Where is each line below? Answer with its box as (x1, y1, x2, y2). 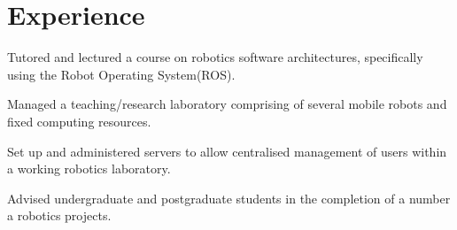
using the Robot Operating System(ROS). (7, 65, 236, 83)
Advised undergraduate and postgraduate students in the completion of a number (7, 188, 451, 207)
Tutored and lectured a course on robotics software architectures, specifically (7, 48, 423, 66)
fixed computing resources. (7, 111, 151, 130)
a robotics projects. (7, 206, 112, 225)
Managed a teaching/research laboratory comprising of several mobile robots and (7, 95, 447, 113)
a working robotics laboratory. (7, 159, 171, 178)
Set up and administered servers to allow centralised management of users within (7, 142, 447, 160)
